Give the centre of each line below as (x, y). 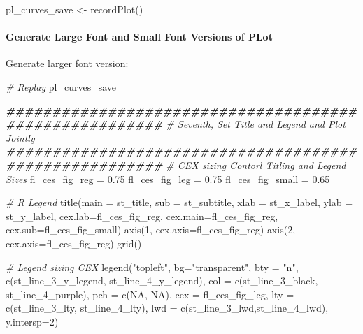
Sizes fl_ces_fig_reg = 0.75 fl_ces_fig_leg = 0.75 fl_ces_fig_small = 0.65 (168, 179)
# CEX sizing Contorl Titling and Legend (256, 165)
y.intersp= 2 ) (32, 321)
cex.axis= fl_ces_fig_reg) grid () (74, 243)
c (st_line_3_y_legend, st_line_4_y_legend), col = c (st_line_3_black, (162, 281)
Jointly (20, 137)
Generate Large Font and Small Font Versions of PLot (139, 37)
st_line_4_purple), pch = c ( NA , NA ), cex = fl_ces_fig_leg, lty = (150, 294)
